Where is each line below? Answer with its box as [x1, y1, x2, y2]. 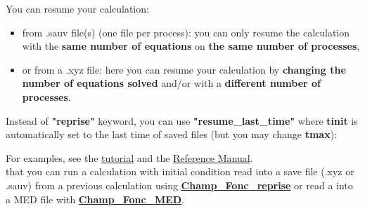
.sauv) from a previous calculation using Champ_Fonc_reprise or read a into [6, 177, 353, 192]
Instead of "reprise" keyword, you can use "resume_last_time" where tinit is [6, 113, 358, 128]
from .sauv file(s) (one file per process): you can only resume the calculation [22, 25, 350, 39]
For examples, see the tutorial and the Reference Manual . [6, 150, 253, 165]
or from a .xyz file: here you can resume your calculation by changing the [22, 62, 346, 76]
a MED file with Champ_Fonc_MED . [6, 191, 185, 206]
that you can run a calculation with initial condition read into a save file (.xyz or [6, 164, 354, 179]
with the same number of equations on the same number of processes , [22, 39, 360, 53]
